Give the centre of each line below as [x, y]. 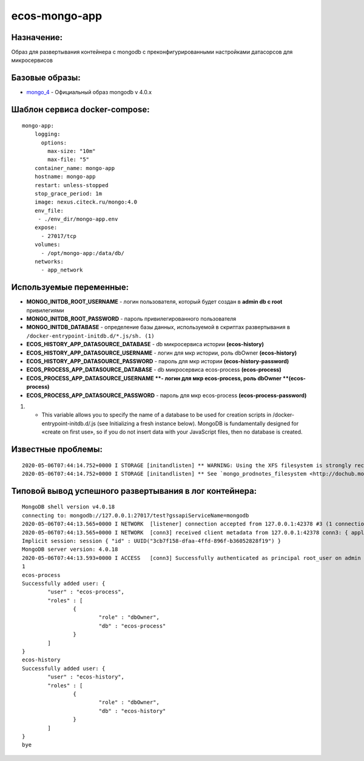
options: [54, 142]
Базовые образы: [46, 78]
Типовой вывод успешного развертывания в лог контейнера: [134, 491]
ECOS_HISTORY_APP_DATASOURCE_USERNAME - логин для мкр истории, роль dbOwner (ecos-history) [162, 353]
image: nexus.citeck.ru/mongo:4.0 [86, 202]
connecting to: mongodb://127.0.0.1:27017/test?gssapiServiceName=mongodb [136, 515]
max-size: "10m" [72, 151]
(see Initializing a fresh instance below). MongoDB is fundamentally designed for [198, 423]
